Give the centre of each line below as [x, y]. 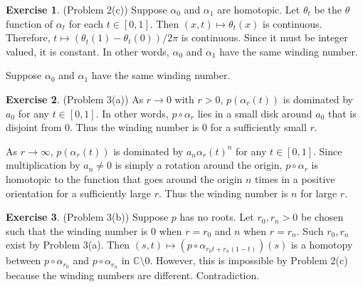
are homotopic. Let [259, 9]
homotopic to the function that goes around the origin [124, 178]
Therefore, [28, 37]
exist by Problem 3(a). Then [68, 245]
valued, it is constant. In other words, [88, 51]
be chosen [322, 217]
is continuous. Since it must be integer [264, 37]
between [23, 260]
